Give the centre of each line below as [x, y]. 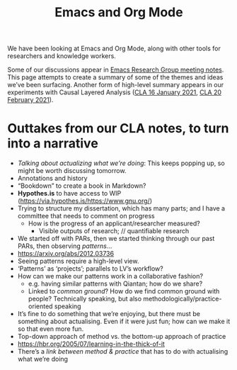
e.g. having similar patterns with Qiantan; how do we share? [115, 284]
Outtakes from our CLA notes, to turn [118, 129]
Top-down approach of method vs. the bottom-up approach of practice [122, 337]
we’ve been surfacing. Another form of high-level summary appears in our [116, 85]
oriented [40, 306]
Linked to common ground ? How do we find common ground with [124, 291]
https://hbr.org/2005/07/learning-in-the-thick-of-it [91, 344]
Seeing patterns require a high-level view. [78, 261]
